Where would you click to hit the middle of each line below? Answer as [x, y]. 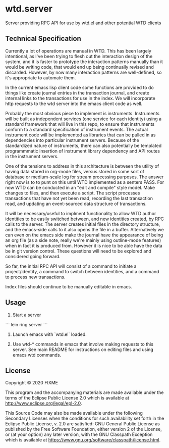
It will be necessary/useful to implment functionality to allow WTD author [81, 213]
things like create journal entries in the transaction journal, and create [77, 93]
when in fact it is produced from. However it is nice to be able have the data [84, 245]
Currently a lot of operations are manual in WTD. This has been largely [78, 51]
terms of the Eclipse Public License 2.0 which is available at [67, 398]
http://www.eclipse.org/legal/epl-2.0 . [44, 403]
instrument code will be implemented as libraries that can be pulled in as [80, 135]
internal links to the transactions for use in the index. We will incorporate [80, 98]
